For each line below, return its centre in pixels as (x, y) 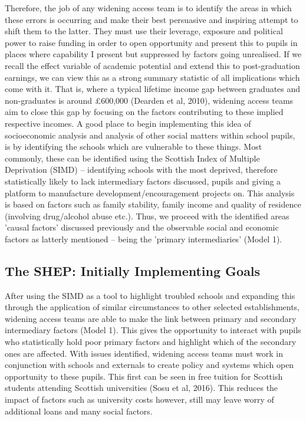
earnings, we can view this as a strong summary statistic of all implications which (152, 77)
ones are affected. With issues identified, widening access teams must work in (144, 353)
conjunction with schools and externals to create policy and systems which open (149, 365)
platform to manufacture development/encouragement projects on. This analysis (150, 193)
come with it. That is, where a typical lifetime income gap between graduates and (153, 89)
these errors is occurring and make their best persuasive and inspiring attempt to (152, 19)
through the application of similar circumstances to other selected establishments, (152, 307)
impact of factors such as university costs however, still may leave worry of (139, 399)
